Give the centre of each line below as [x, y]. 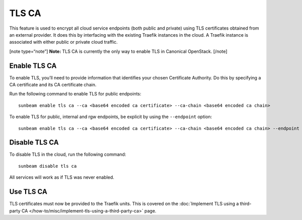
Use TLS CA [28, 192]
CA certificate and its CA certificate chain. [53, 85]
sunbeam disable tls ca [48, 166]
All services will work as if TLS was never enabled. [62, 177]
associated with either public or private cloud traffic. [63, 42]
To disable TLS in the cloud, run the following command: [68, 154]
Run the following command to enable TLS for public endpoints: [75, 94]
